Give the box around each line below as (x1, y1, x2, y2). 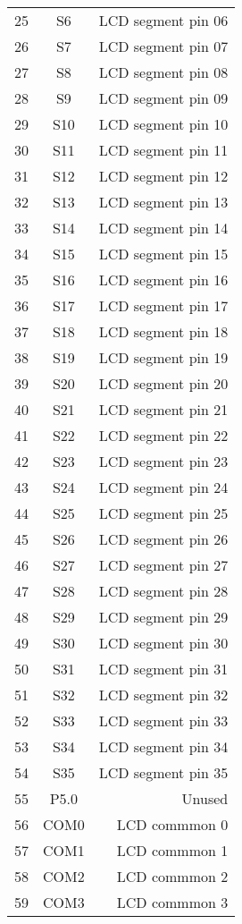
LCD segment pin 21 (98, 399, 229, 420)
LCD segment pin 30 (98, 632, 229, 653)
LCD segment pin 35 (98, 762, 229, 783)
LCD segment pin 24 (98, 477, 229, 497)
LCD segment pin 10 (98, 114, 229, 134)
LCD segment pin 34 (98, 736, 229, 757)
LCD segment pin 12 (98, 165, 229, 186)
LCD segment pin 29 (98, 606, 229, 627)
